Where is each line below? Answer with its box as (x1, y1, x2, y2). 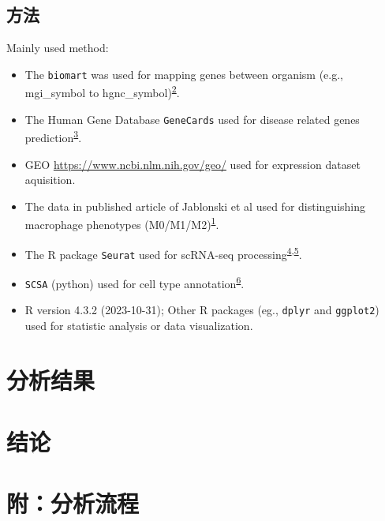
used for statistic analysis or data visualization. (24, 317, 253, 333)
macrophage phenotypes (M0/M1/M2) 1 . (24, 214, 219, 233)
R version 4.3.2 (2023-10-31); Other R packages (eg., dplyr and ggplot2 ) (24, 302, 379, 318)
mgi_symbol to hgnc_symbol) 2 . (24, 82, 180, 101)
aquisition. (24, 171, 76, 188)
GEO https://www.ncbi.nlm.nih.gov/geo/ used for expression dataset (24, 156, 361, 172)
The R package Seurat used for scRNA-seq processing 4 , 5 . (24, 243, 302, 262)
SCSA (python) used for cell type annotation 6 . (24, 272, 245, 291)
